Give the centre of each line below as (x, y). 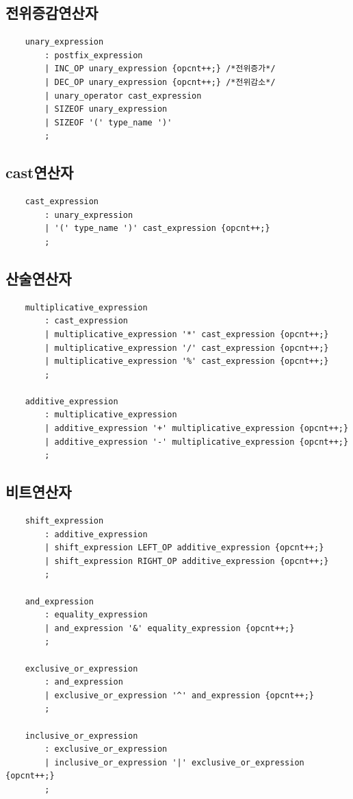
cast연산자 (40, 172)
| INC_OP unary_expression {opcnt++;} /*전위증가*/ (160, 69)
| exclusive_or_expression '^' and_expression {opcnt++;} (180, 695)
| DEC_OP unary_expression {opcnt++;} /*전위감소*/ (160, 82)
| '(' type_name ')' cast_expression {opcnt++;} (157, 229)
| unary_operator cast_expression (123, 96)
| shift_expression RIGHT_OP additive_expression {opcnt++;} (187, 561)
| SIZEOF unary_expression (106, 109)
